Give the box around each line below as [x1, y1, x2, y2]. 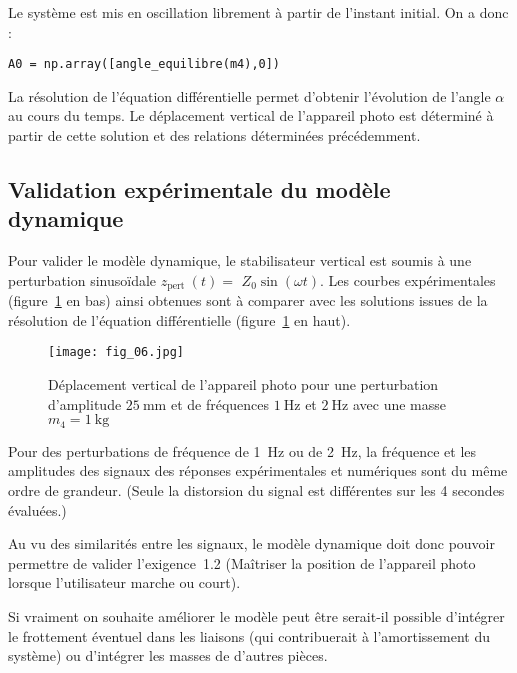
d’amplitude [48, 393, 122, 414]
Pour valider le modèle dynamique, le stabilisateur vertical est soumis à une [8, 250, 472, 271]
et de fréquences [170, 393, 270, 414]
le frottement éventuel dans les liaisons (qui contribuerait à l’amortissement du [8, 625, 491, 646]
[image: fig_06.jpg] [48, 345, 185, 360]
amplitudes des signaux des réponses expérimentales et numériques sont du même [8, 460, 508, 481]
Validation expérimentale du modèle [8, 174, 391, 205]
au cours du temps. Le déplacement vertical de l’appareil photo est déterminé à [8, 105, 494, 126]
